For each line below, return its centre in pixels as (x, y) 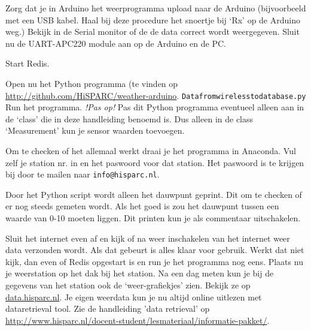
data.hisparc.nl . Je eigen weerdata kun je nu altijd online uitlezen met (134, 297)
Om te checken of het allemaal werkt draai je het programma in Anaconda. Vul (151, 151)
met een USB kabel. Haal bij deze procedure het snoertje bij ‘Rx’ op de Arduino (153, 19)
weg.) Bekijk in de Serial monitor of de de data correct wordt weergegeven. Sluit (153, 31)
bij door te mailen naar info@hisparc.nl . (83, 174)
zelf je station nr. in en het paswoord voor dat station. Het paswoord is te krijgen (155, 162)
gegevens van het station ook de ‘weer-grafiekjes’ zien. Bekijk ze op (128, 285)
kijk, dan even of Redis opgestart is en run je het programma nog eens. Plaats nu (154, 261)
